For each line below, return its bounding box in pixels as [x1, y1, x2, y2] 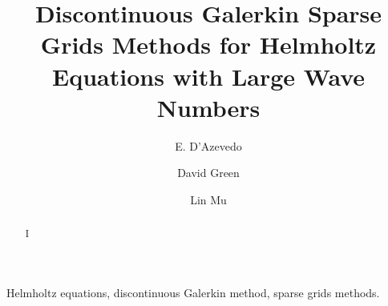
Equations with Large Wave [51, 59, 365, 92]
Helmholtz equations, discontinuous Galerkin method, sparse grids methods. [6, 284, 380, 300]
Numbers [156, 91, 261, 123]
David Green [177, 164, 240, 181]
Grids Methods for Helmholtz [40, 28, 377, 61]
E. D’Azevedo [175, 137, 242, 154]
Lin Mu [190, 191, 227, 207]
